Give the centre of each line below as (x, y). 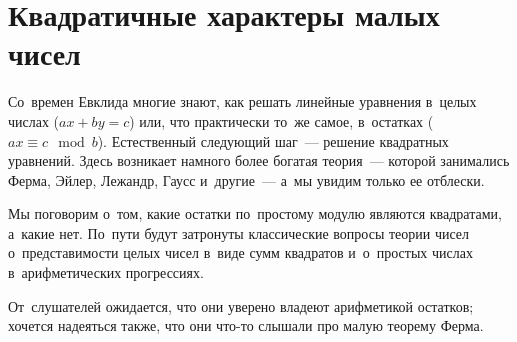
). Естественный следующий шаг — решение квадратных (273, 140)
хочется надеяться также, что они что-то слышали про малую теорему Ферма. (246, 325)
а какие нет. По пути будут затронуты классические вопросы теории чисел (239, 232)
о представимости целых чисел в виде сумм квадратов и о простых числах (240, 252)
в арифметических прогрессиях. (106, 272)
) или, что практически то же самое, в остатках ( (281, 120)
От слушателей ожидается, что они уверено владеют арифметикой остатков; (241, 305)
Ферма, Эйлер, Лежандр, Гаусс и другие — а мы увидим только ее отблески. (246, 179)
